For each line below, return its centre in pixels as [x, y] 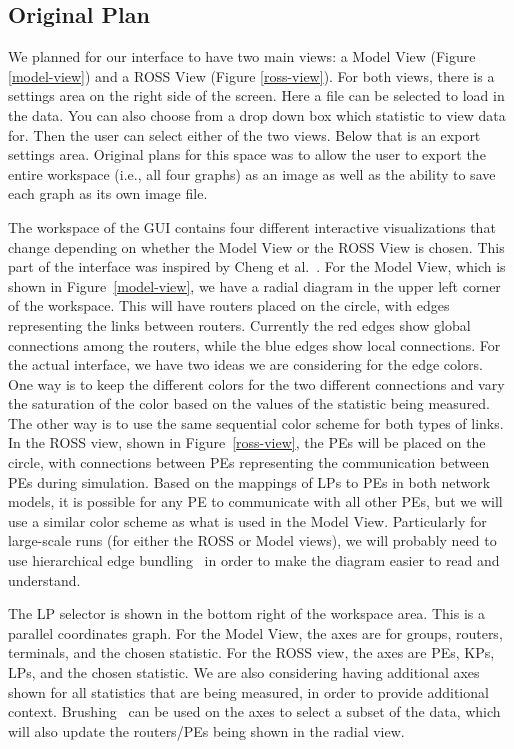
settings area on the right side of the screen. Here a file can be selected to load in [256, 95]
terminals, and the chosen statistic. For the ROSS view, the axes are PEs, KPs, [251, 652]
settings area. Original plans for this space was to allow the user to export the [247, 154]
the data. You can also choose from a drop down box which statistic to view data [257, 114]
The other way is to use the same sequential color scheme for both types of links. [256, 422]
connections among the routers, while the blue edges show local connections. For [254, 344]
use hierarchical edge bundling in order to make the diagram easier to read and [254, 560]
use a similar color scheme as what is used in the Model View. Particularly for [247, 520]
